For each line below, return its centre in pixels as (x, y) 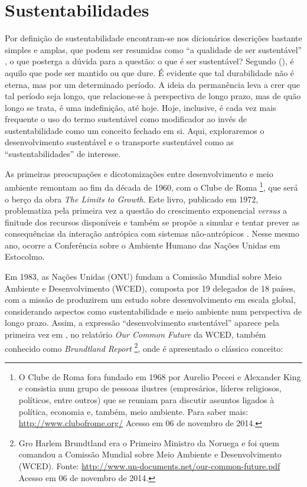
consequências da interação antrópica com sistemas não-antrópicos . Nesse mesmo (152, 233)
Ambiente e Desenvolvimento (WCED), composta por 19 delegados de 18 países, (150, 288)
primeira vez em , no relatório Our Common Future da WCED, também (135, 334)
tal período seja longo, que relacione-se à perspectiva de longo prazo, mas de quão (153, 96)
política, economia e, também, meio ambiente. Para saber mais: (133, 411)
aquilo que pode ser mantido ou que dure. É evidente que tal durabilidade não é (150, 72)
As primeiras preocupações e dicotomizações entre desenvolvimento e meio (139, 173)
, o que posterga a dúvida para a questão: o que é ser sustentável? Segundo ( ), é (149, 61)
